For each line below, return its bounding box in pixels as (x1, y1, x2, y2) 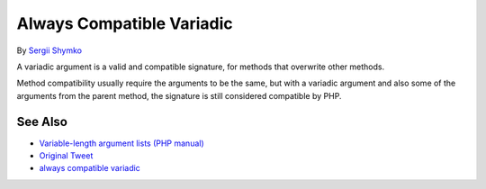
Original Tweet (39, 150, 94, 161)
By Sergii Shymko (16, 45, 83, 56)
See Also (16, 113, 67, 130)
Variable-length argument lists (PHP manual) (39, 138, 204, 148)
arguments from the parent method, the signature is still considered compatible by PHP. (16, 90, 342, 101)
